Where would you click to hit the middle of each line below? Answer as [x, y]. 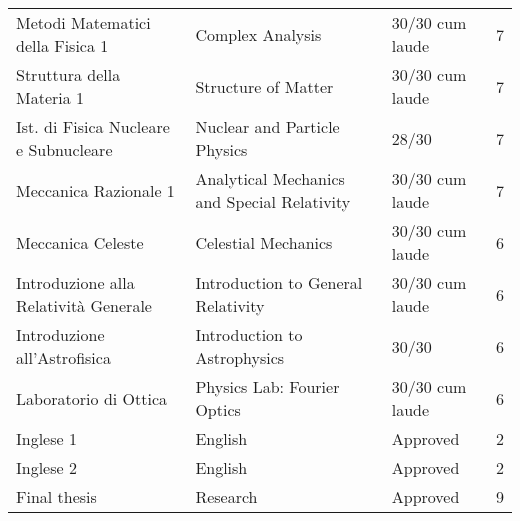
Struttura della [68, 74]
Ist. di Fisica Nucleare [93, 126]
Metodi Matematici [83, 22]
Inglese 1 [46, 438]
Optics [218, 409]
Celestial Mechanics [264, 242]
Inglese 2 [46, 467]
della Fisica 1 [62, 45]
